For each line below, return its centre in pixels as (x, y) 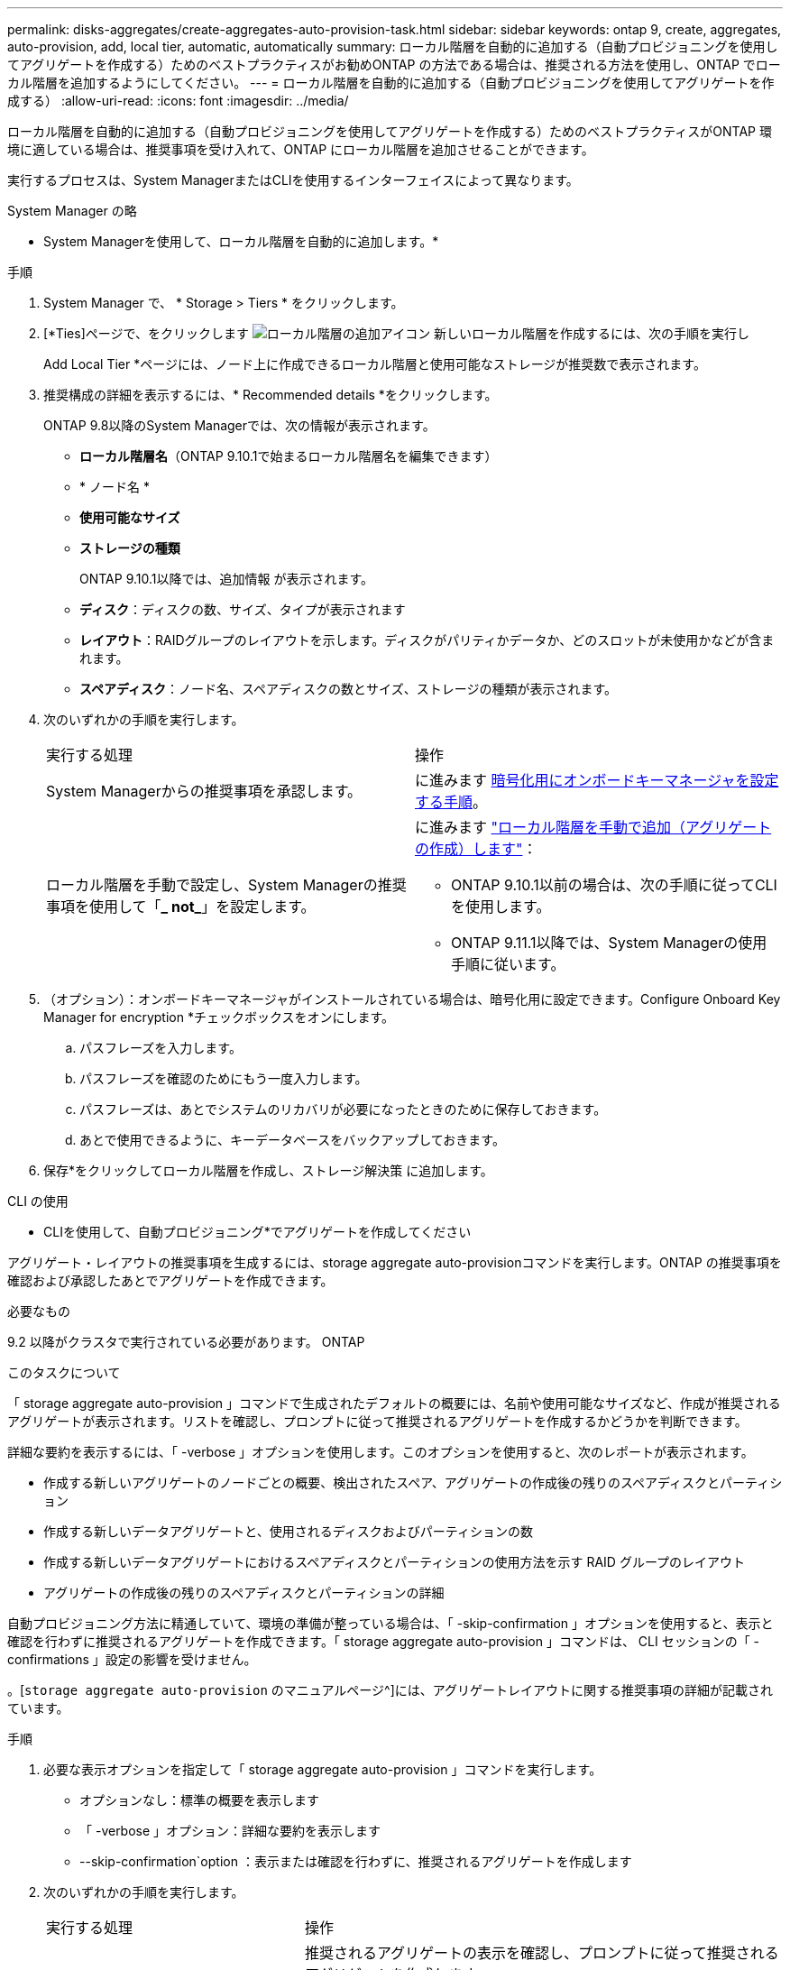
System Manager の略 (72, 211)
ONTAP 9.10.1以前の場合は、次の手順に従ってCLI (614, 885)
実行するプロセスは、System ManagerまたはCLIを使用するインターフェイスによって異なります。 (293, 180)
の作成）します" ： (476, 849)
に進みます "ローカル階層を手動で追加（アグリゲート (593, 827)
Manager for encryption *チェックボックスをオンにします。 (219, 1017)
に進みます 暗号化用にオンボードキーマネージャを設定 (597, 780)
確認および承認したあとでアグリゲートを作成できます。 (170, 1280)
